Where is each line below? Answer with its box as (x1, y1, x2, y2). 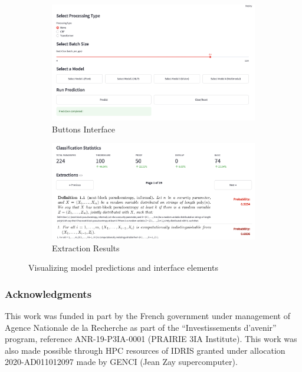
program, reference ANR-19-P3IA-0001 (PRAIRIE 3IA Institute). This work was (5, 333, 297, 345)
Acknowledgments (5, 286, 92, 301)
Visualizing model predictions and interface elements (28, 261, 218, 274)
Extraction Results (52, 241, 120, 254)
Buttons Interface (52, 122, 115, 135)
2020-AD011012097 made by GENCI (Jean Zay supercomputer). (5, 356, 238, 368)
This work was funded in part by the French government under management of (5, 309, 290, 321)
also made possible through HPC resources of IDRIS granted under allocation (5, 344, 285, 356)
